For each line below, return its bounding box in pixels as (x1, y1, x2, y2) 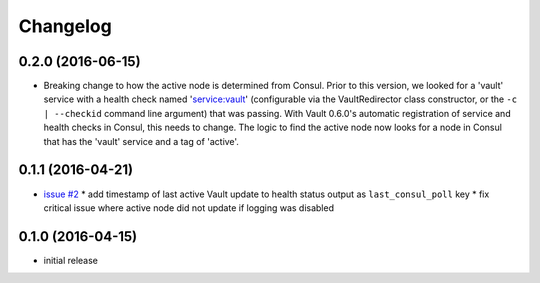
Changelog (18, 15, 112, 37)
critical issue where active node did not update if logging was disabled (43, 201, 335, 214)
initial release (43, 254, 99, 266)
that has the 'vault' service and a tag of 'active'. (43, 135, 240, 147)
